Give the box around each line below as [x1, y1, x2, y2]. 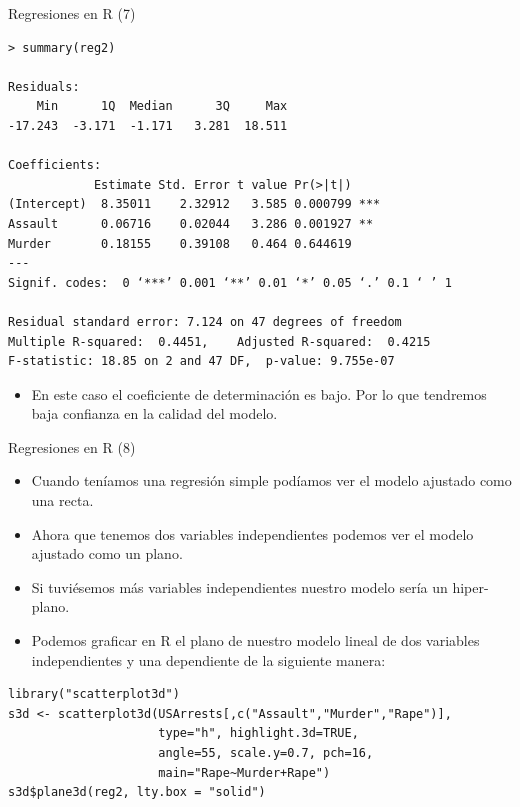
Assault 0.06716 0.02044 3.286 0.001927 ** [8, 216, 374, 231]
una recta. [31, 490, 94, 511]
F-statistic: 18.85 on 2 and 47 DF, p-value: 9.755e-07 [8, 354, 395, 369]
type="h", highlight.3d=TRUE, [158, 726, 359, 741]
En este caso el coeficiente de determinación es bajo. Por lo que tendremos [31, 383, 487, 404]
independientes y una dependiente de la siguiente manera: [31, 649, 386, 670]
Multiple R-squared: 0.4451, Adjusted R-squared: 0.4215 [8, 334, 431, 349]
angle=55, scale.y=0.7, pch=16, [158, 746, 374, 760]
